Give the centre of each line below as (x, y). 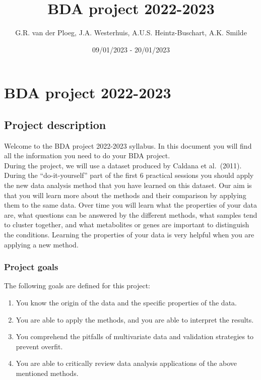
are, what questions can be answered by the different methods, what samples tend (131, 214)
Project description (55, 124)
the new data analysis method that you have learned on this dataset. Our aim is (128, 185)
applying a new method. (41, 244)
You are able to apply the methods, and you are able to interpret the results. (135, 319)
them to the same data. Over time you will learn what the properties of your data (130, 205)
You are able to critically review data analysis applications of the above (126, 363)
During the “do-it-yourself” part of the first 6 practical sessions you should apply (129, 175)
